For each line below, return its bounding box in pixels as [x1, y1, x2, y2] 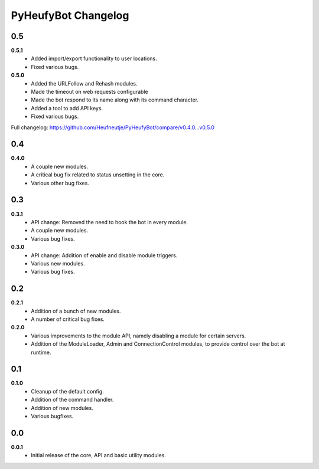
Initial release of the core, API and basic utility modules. [31, 452, 167, 459]
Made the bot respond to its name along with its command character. [31, 96, 199, 103]
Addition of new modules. [31, 404, 94, 411]
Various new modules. [31, 260, 85, 267]
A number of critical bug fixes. [31, 316, 105, 323]
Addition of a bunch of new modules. [31, 307, 121, 314]
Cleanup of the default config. [31, 388, 105, 395]
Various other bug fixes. [31, 179, 90, 186]
